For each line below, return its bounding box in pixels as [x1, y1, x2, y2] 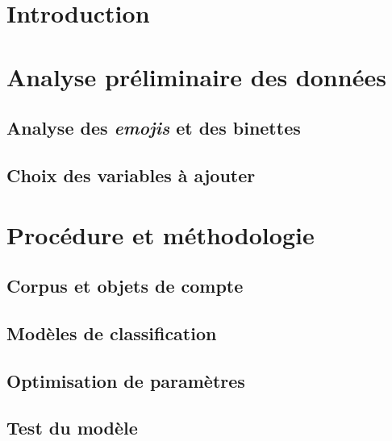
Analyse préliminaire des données [6, 60, 386, 93]
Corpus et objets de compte [6, 273, 244, 298]
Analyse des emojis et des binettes [6, 115, 301, 140]
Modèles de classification [6, 320, 217, 345]
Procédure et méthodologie [6, 218, 315, 251]
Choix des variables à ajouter [6, 162, 256, 187]
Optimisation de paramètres [6, 368, 245, 393]
